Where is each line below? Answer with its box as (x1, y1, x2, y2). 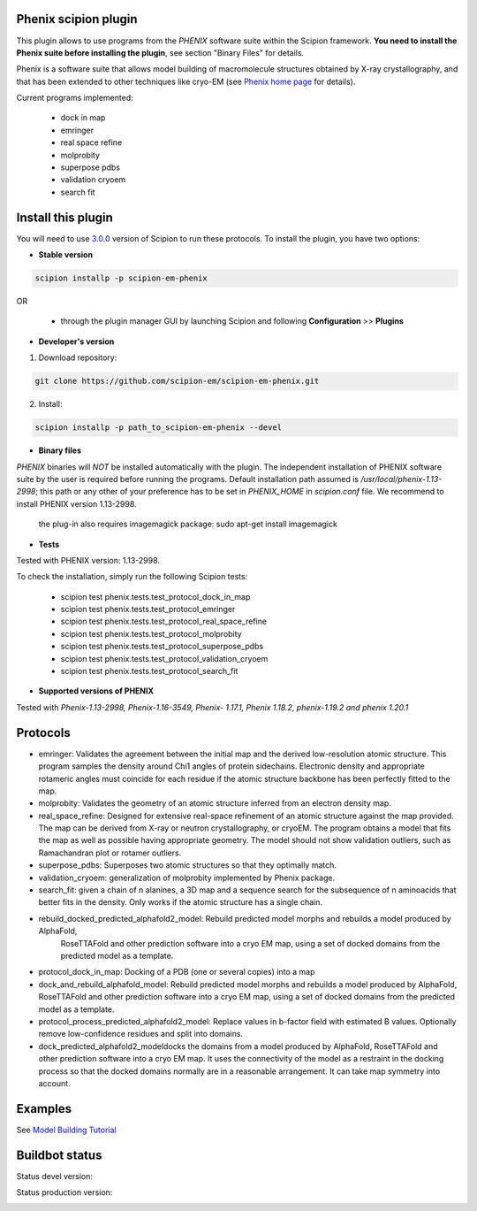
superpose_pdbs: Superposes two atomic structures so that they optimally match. (38, 860, 337, 870)
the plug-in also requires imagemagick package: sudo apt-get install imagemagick (38, 518, 337, 530)
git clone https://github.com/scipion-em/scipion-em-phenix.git (34, 376, 320, 387)
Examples (16, 1101, 72, 1116)
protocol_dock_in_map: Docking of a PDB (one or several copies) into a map (38, 967, 315, 977)
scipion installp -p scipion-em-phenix (34, 273, 208, 283)
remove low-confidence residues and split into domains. (38, 1029, 243, 1039)
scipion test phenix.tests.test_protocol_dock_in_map (60, 591, 251, 602)
